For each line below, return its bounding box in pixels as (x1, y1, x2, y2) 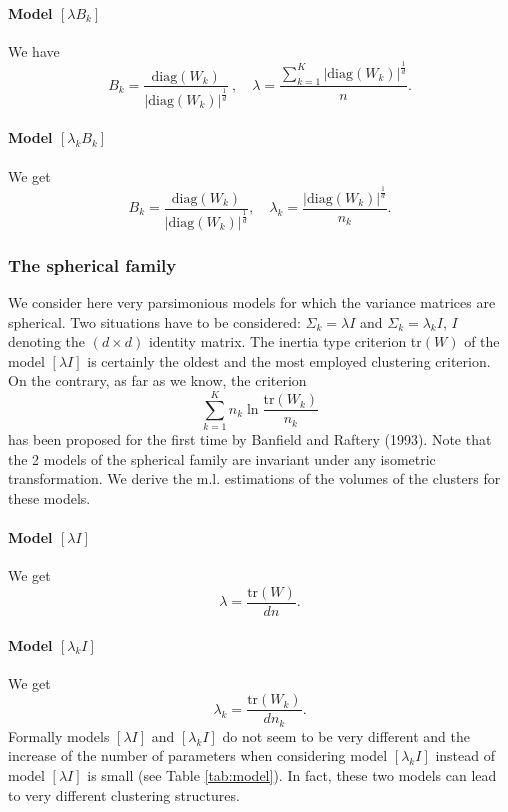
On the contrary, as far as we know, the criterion (8, 370, 307, 391)
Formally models (8, 725, 110, 746)
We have (8, 40, 60, 61)
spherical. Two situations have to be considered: (8, 311, 301, 332)
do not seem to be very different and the (222, 725, 471, 746)
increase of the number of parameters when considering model (8, 745, 388, 766)
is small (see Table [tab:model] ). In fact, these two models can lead (87, 765, 497, 786)
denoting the (8, 331, 86, 352)
